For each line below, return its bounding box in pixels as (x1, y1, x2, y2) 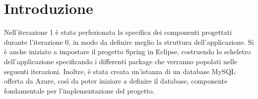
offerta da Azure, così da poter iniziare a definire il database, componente (4, 76, 228, 86)
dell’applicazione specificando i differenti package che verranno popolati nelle (4, 56, 237, 66)
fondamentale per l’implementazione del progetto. (4, 85, 155, 96)
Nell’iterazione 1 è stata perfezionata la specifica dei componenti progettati (4, 27, 232, 37)
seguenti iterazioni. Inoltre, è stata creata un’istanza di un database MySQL (4, 66, 236, 76)
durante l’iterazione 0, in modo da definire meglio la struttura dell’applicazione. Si (4, 36, 254, 47)
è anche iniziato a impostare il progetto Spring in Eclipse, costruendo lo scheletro (4, 46, 251, 57)
